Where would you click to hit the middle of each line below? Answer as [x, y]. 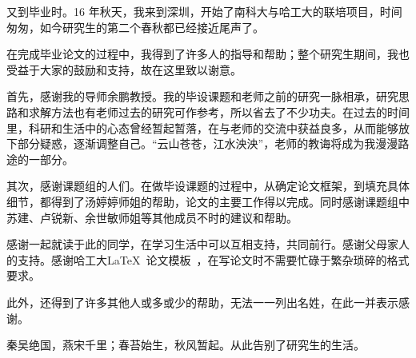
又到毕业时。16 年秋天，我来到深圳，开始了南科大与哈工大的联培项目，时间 [204, 11]
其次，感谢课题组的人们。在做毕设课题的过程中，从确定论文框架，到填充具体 [208, 186]
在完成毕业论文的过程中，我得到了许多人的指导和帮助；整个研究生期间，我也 [208, 54]
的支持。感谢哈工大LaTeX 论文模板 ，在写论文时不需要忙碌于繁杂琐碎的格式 [208, 259]
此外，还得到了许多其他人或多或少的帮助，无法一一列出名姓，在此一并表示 [202, 302]
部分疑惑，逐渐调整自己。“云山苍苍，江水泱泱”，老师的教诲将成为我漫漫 [208, 143]
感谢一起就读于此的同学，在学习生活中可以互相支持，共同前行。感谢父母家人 [208, 244]
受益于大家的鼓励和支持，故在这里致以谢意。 [124, 69]
